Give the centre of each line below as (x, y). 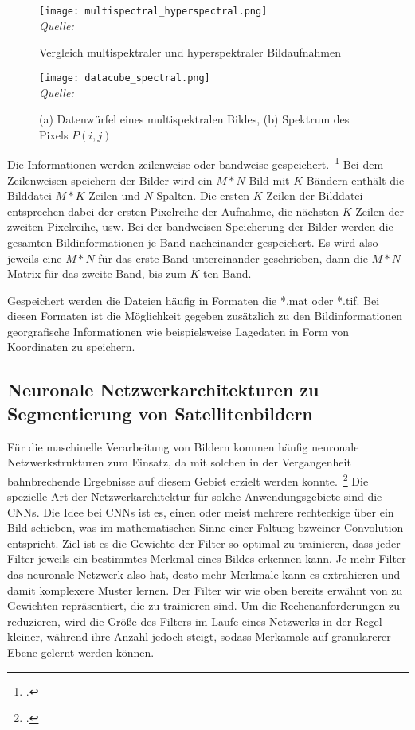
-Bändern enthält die (354, 180)
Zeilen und (114, 195)
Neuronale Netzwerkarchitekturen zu (163, 390)
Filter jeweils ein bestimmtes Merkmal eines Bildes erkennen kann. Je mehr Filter (207, 558)
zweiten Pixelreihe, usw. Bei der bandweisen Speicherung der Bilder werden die (200, 226)
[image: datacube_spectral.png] (125, 78)
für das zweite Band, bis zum (115, 273)
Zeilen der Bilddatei (315, 195)
